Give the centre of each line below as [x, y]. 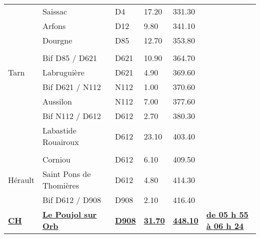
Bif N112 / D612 [71, 116]
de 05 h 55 [227, 214]
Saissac [55, 11]
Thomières [60, 185]
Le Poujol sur [69, 214]
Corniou [56, 159]
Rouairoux [60, 142]
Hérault [21, 179]
